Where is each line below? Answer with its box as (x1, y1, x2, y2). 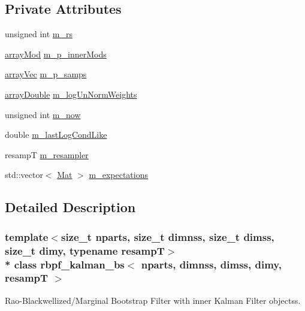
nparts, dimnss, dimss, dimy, (141, 256, 282, 271)
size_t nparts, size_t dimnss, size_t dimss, (61, 229, 274, 244)
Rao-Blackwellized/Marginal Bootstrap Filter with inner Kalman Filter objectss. (5, 294, 301, 306)
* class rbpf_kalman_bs (5, 256, 125, 271)
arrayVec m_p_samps (5, 68, 87, 80)
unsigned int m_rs (5, 28, 73, 40)
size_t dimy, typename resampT (5, 243, 165, 258)
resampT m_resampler (5, 148, 89, 161)
